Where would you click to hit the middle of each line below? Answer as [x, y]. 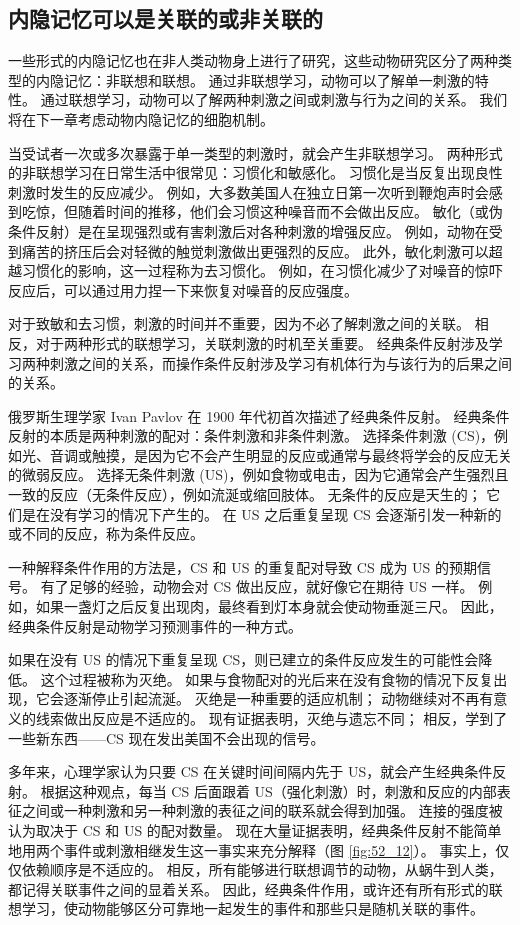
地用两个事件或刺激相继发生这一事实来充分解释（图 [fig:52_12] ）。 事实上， [252, 849]
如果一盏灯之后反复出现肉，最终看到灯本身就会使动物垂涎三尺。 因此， [269, 606]
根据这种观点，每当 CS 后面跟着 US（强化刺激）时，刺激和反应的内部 [268, 790]
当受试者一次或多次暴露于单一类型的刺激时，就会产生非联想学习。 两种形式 [255, 152]
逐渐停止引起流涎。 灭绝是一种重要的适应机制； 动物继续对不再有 [278, 698]
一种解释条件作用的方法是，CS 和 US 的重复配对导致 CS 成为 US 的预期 [242, 566]
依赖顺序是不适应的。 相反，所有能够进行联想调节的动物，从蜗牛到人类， [262, 869]
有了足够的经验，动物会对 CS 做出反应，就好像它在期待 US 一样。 [257, 586]
